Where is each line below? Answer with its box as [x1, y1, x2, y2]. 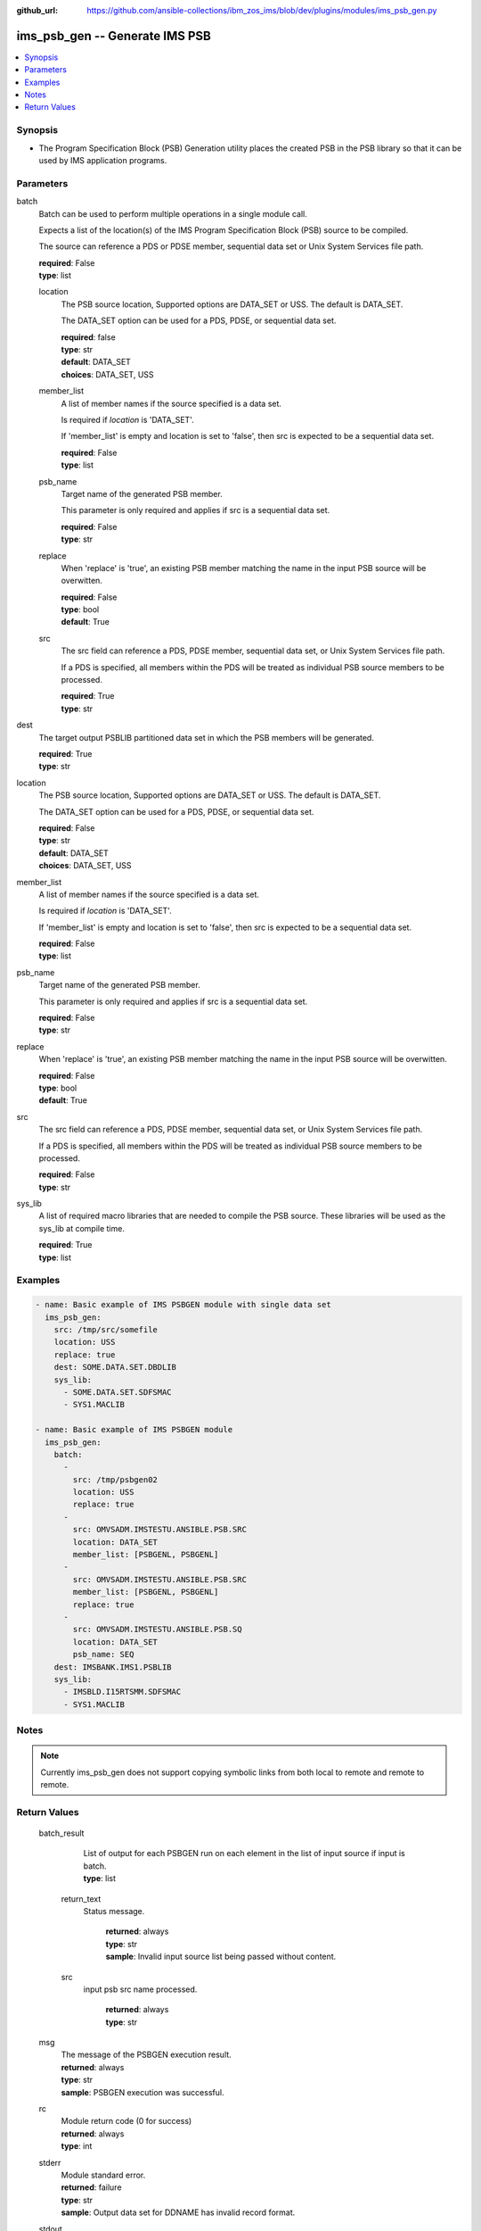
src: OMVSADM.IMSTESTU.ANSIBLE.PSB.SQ [72, 1624, 242, 1635]
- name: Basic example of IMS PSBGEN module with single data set [35, 1299, 331, 1310]
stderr [38, 2157, 61, 2168]
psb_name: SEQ [72, 1649, 135, 1660]
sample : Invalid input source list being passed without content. [105, 1951, 337, 1962]
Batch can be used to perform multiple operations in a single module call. [38, 208, 307, 219]
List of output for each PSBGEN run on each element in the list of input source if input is [83, 1848, 405, 1859]
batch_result [38, 1828, 85, 1838]
